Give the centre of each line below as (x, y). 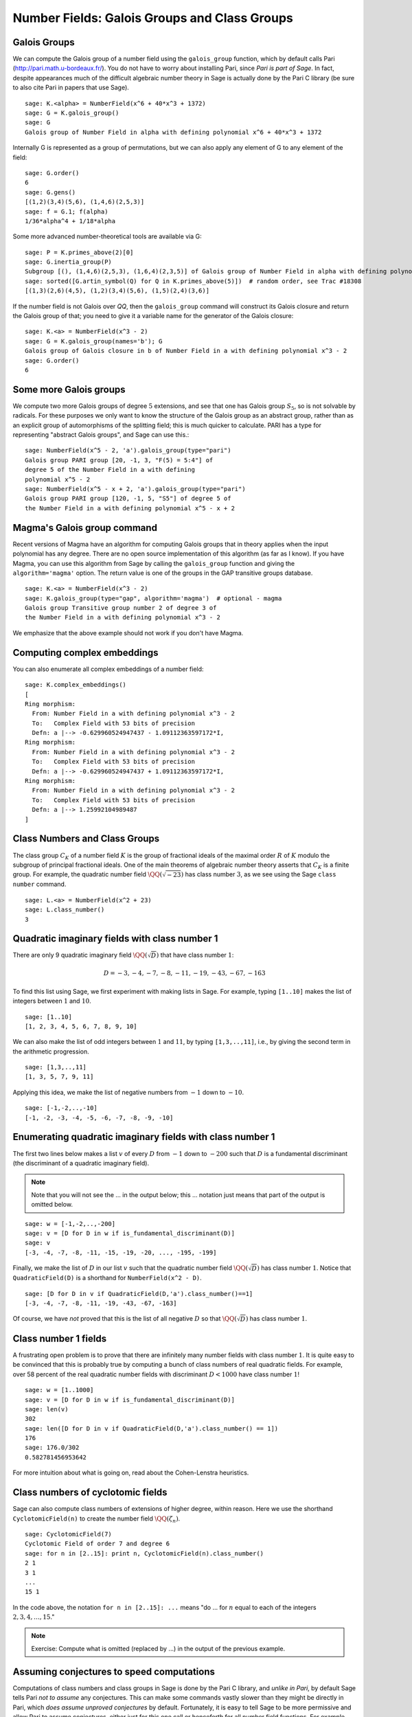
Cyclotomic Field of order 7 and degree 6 (98, 1544)
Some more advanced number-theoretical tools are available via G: (107, 236)
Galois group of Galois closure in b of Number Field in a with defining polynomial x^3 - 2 (186, 351)
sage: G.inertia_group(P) (69, 262)
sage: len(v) (47, 1409)
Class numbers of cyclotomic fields (90, 1493)
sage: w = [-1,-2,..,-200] (70, 1224)
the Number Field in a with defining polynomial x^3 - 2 (123, 617)
